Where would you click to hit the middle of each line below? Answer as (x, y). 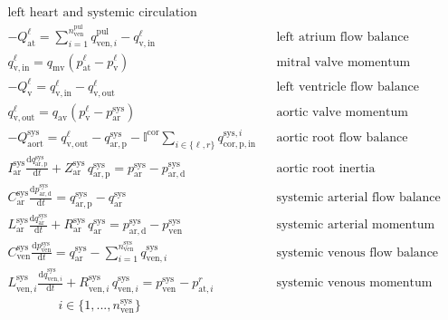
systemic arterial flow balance (358, 198)
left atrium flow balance (343, 37)
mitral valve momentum (343, 62)
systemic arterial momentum (356, 225)
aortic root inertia (326, 168)
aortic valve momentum (342, 112)
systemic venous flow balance (357, 252)
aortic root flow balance (342, 137)
